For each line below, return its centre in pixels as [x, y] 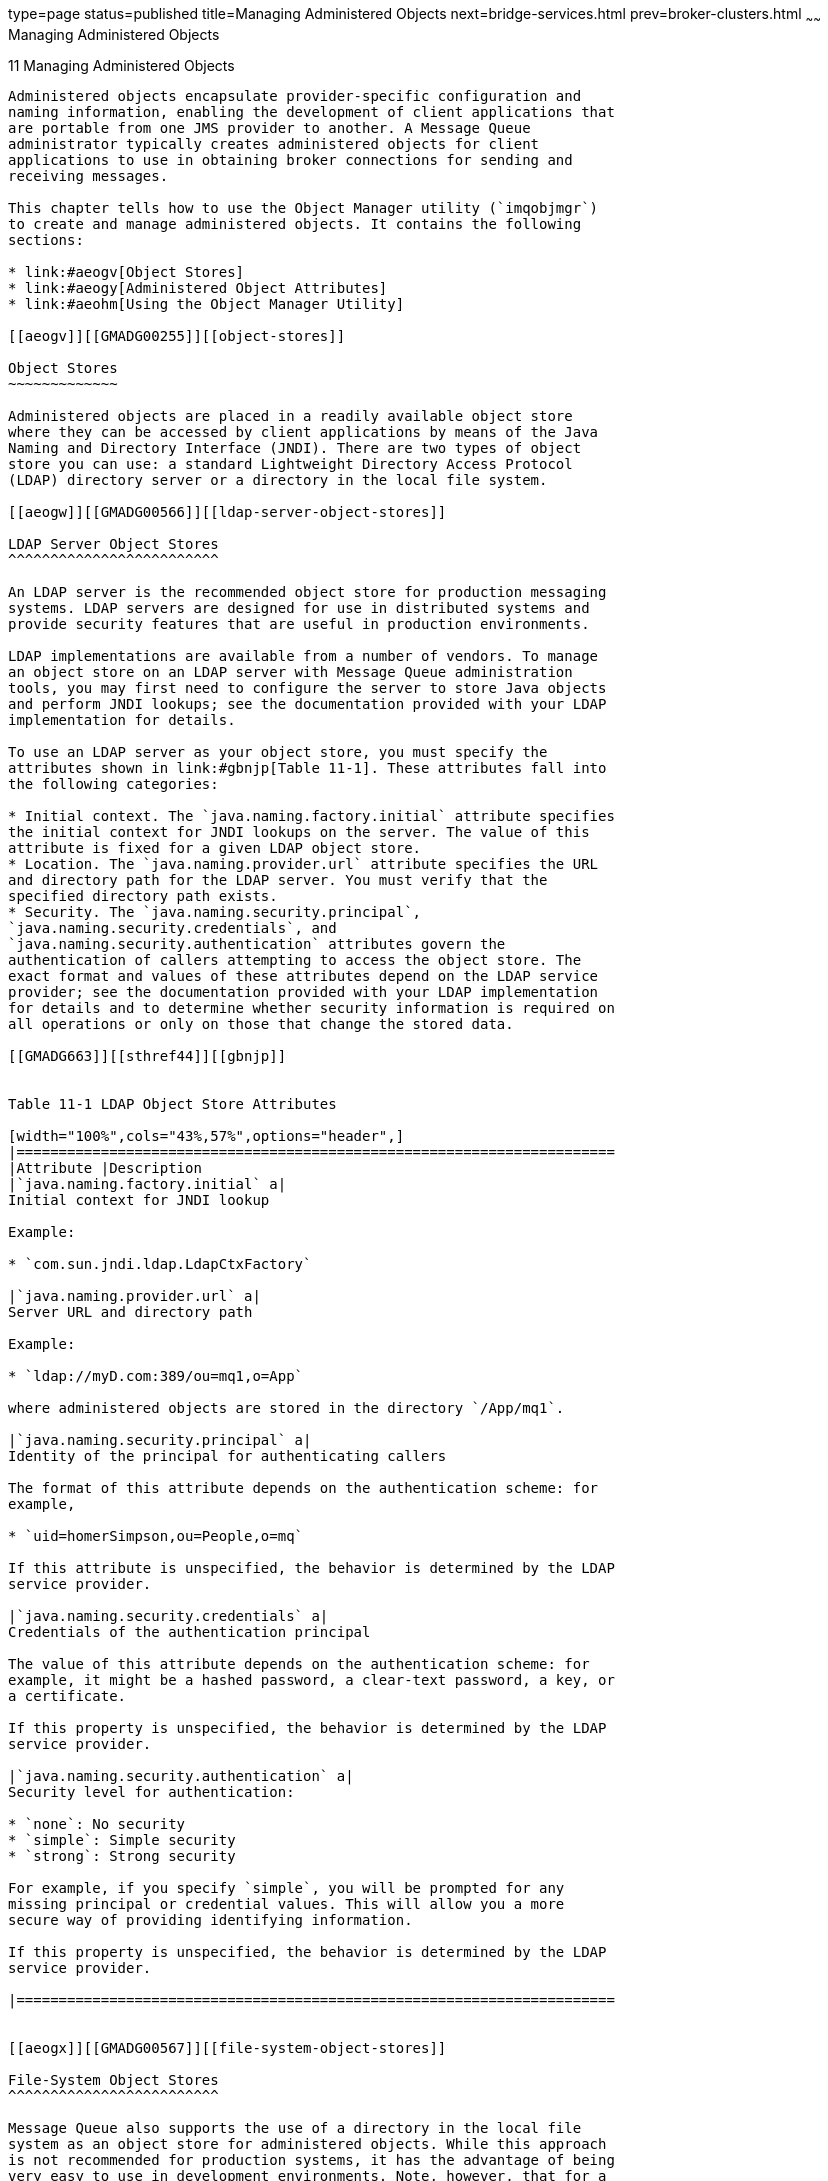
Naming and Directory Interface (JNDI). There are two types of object [295, 447]
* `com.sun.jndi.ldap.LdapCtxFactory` [160, 1263]
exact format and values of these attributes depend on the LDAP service [303, 975]
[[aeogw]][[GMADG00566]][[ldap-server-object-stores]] [227, 511]
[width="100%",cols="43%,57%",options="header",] [206, 1135]
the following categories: [113, 783]
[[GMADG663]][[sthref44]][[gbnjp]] [147, 1055]
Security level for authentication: [151, 1791]
